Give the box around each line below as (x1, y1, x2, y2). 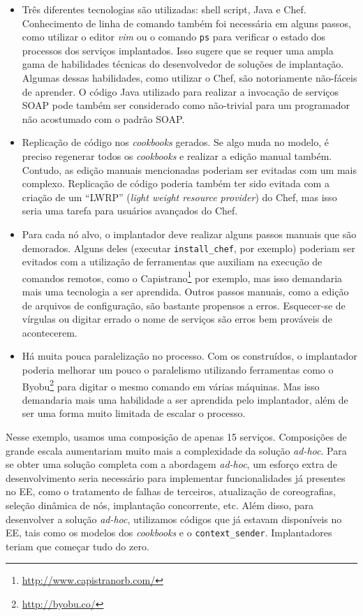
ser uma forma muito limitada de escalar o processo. (22, 406, 246, 420)
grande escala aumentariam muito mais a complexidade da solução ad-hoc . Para (6, 443, 347, 457)
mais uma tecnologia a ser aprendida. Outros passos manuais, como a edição (22, 284, 349, 299)
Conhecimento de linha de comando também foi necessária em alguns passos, (22, 15, 351, 30)
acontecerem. (22, 325, 77, 339)
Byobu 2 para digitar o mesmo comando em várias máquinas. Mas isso (22, 376, 320, 393)
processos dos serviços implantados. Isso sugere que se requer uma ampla (22, 43, 334, 57)
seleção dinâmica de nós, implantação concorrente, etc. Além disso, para (6, 498, 313, 513)
